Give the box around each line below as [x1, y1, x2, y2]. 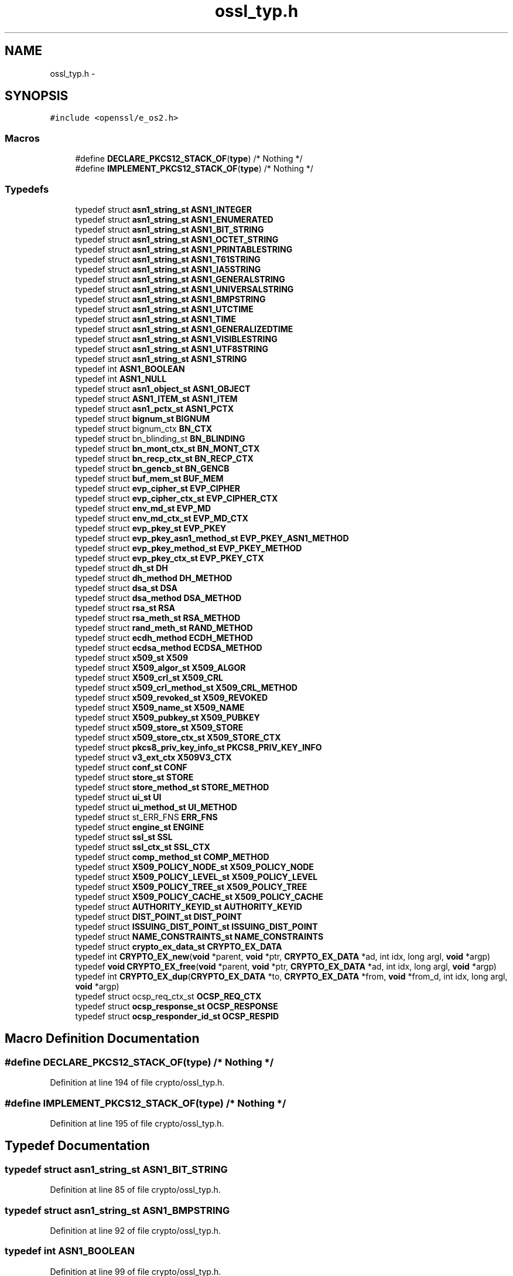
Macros [5, 132, 40, 144]
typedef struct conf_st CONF [75, 762, 187, 772]
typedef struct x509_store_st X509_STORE [75, 722, 244, 732]
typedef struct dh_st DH [75, 562, 168, 573]
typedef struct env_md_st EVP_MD [75, 503, 211, 513]
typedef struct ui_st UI [75, 791, 162, 802]
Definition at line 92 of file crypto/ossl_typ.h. [50, 1225, 221, 1236]
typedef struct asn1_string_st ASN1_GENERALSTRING [75, 274, 285, 284]
